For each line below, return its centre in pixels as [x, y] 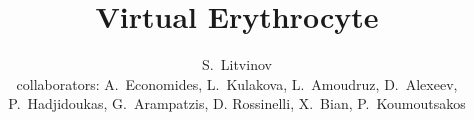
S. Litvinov [237, 64]
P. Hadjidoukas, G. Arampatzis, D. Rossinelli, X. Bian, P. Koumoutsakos [237, 103]
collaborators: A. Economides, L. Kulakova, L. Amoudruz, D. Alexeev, [237, 83]
